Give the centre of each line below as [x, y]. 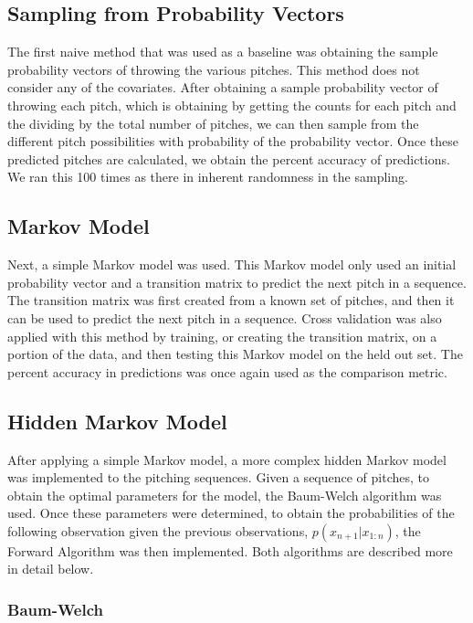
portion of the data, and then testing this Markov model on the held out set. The [235, 354]
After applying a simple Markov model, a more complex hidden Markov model [227, 459]
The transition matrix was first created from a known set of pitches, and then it [231, 300]
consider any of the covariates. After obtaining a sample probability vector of [223, 87]
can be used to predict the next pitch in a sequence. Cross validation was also [225, 317]
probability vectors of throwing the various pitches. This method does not [214, 69]
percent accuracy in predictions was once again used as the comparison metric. [227, 371]
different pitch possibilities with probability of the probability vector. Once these [233, 141]
